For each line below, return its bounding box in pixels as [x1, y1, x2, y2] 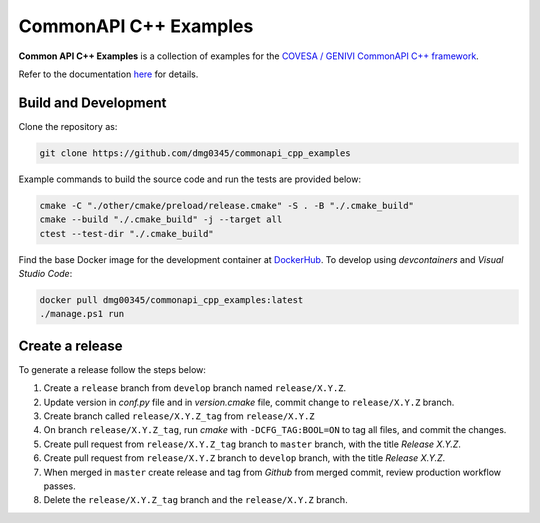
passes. [43, 480, 76, 492]
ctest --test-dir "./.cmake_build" [39, 228, 214, 239]
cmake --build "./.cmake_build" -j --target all [39, 214, 283, 225]
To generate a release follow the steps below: [18, 363, 207, 375]
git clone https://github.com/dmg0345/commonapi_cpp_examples [39, 147, 351, 159]
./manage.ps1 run [39, 308, 125, 320]
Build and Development [18, 94, 167, 111]
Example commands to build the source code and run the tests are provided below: [18, 173, 362, 185]
